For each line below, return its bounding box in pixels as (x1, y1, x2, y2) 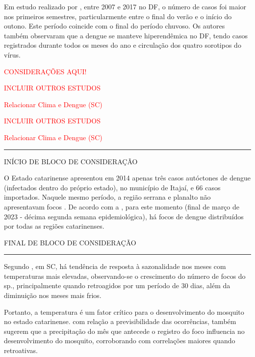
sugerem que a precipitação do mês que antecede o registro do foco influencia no (4, 326, 245, 336)
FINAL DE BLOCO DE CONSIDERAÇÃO (4, 237, 136, 247)
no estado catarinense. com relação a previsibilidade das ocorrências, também (4, 316, 236, 327)
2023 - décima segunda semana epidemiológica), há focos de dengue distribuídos (4, 211, 244, 221)
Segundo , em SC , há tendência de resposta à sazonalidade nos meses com (4, 261, 226, 271)
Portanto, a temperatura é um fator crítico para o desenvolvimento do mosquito (4, 306, 244, 317)
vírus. (4, 49, 21, 59)
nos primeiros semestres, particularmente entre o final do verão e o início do (4, 11, 232, 21)
